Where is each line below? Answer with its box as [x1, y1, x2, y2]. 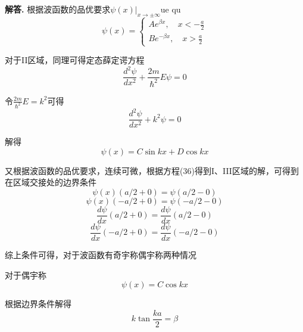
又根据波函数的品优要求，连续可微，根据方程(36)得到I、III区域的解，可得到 [5, 164, 299, 176]
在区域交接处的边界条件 [5, 176, 96, 188]
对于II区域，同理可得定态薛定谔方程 [5, 54, 145, 66]
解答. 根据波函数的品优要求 [5, 3, 111, 15]
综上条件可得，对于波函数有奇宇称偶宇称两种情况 [5, 249, 196, 261]
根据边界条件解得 [5, 297, 71, 310]
